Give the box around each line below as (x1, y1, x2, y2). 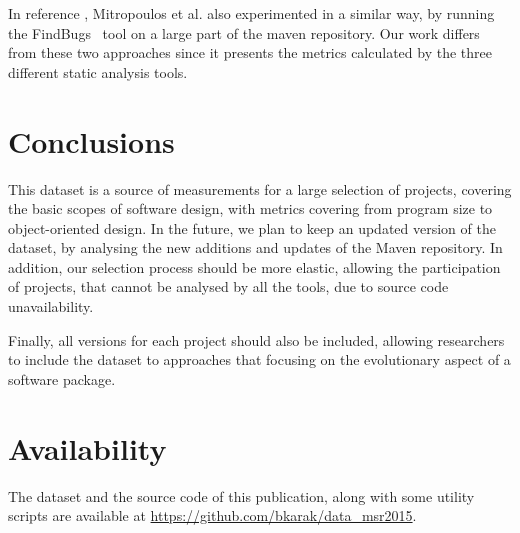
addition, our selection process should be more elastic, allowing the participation (8, 256, 501, 277)
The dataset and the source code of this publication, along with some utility (8, 485, 475, 506)
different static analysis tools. (8, 61, 188, 82)
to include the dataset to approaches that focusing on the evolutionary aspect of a (8, 349, 511, 370)
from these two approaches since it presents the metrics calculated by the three (8, 42, 492, 63)
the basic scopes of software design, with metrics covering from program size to (8, 198, 493, 219)
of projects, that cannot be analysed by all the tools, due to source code (8, 276, 449, 297)
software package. (8, 368, 116, 389)
